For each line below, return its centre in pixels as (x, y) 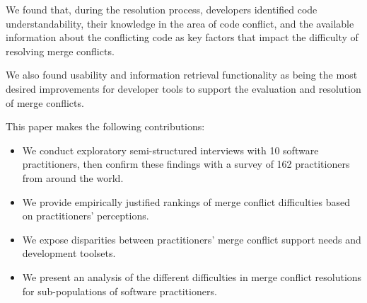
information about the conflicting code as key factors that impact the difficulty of (182, 37)
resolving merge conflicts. (60, 51)
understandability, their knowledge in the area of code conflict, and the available (180, 23)
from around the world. (73, 177)
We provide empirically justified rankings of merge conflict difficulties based (186, 201)
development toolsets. (69, 253)
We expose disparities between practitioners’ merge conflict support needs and (192, 239)
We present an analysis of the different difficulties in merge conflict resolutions (192, 276)
